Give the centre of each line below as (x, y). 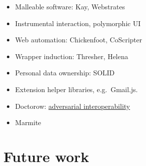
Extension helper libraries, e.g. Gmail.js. (76, 89)
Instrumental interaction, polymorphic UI (78, 23)
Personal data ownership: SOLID (65, 73)
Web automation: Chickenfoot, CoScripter (78, 40)
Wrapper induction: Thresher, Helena (72, 56)
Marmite (28, 122)
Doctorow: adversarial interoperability (73, 106)
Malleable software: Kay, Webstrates (70, 6)
